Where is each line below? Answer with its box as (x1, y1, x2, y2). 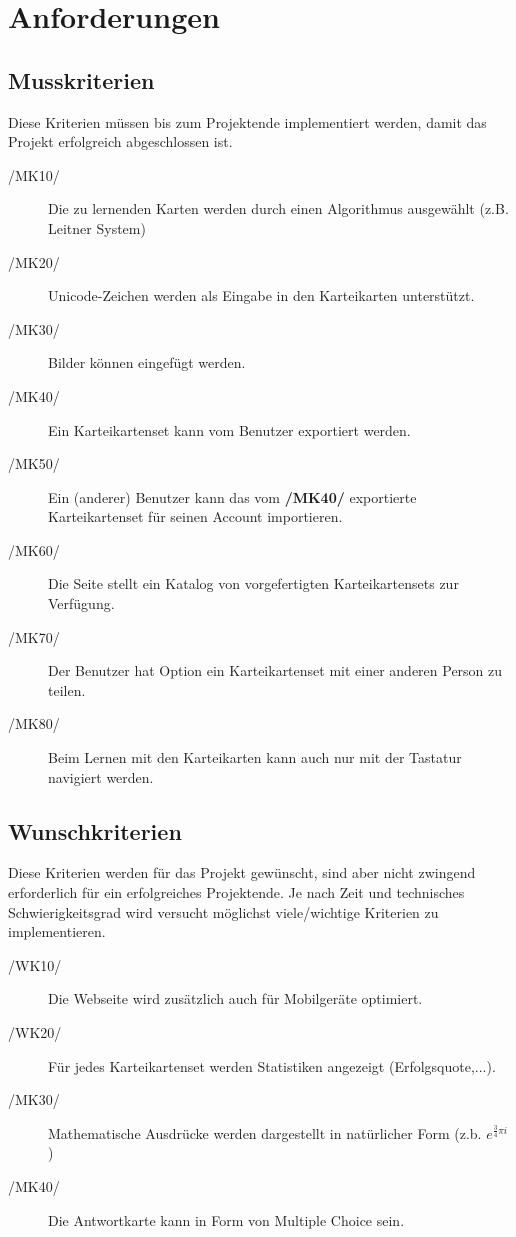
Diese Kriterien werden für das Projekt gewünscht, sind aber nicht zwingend (8, 862, 476, 883)
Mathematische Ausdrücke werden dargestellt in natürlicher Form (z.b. (48, 1122, 482, 1143)
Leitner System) (48, 217, 146, 238)
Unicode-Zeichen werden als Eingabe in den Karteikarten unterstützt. (48, 285, 475, 306)
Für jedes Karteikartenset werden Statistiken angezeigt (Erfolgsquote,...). (48, 1055, 496, 1076)
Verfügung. (48, 593, 115, 614)
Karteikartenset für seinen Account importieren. (48, 506, 343, 527)
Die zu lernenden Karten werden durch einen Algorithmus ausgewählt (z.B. (48, 198, 509, 219)
